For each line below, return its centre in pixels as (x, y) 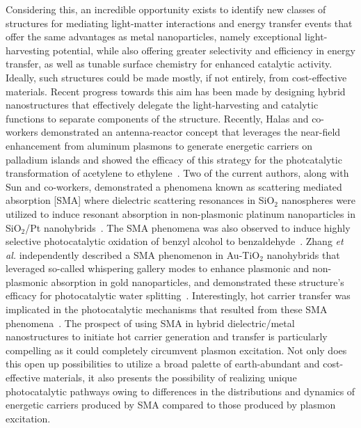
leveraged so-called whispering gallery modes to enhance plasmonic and (158, 268)
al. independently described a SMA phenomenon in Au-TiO (133, 254)
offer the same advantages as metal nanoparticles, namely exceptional (154, 37)
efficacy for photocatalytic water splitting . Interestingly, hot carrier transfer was (178, 295)
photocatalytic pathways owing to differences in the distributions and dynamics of (180, 391)
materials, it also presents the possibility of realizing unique (170, 378)
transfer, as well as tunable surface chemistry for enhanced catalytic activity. (169, 64)
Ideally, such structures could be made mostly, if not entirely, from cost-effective (176, 77)
